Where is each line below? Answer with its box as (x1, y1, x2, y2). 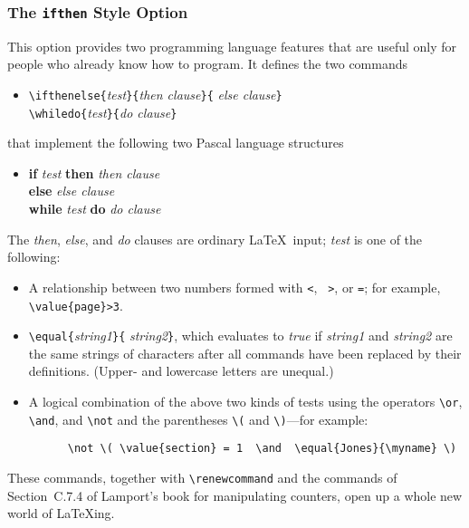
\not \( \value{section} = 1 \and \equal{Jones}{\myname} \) (67, 442, 457, 456)
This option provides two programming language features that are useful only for (7, 36, 457, 55)
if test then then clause (28, 163, 160, 182)
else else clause (28, 181, 115, 200)
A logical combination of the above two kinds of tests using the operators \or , (28, 392, 463, 410)
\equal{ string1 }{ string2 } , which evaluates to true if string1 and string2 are (28, 326, 453, 345)
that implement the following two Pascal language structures (7, 133, 344, 152)
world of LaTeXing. (7, 504, 115, 523)
